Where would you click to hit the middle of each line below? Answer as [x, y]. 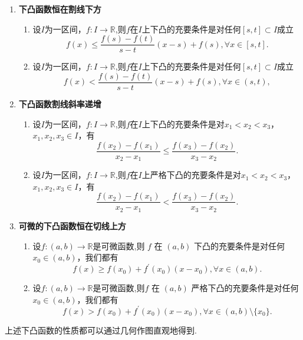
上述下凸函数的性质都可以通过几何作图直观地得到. [101, 330]
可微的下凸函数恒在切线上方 [72, 225]
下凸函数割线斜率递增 [60, 103]
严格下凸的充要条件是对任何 [245, 288]
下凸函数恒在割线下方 [60, 9]
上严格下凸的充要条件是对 [191, 175]
